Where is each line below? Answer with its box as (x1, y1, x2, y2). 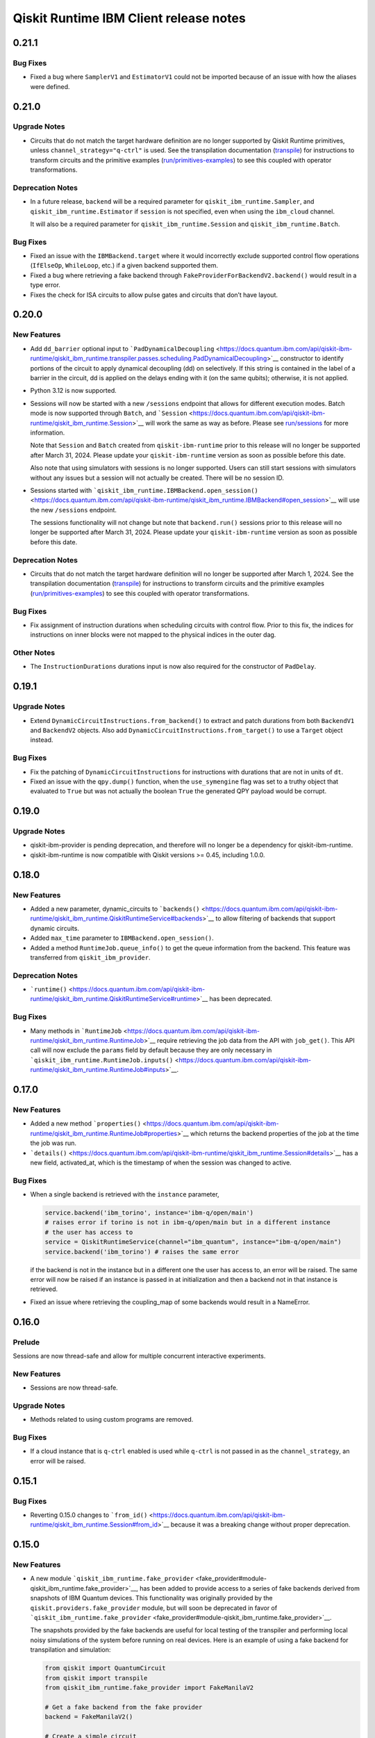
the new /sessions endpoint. (30, 505, 117, 514)
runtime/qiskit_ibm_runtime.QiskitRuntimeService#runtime (30, 995, 197, 1003)
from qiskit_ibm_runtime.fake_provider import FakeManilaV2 (44, 1683, 254, 1691)
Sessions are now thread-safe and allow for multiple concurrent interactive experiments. (12, 1351, 266, 1360)
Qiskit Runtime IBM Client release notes (12, 10, 246, 26)
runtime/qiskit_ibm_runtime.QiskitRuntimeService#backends (30, 914, 203, 923)
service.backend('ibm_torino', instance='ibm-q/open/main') (44, 1209, 254, 1217)
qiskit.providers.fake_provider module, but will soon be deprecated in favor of (30, 1603, 278, 1612)
